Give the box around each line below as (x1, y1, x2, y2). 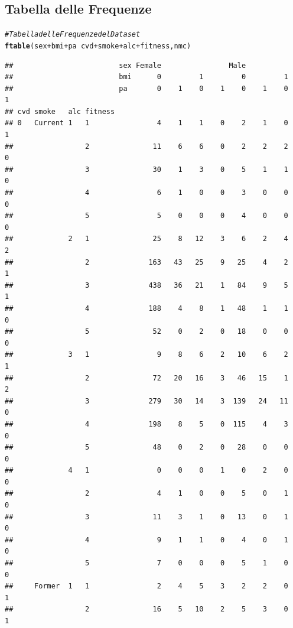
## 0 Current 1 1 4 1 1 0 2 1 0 (5, 119, 288, 128)
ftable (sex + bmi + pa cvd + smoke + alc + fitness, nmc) (5, 41, 191, 50)
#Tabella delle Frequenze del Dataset (5, 30, 141, 39)
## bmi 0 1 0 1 (5, 73, 288, 82)
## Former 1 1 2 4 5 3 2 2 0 (5, 582, 288, 591)
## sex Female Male (5, 61, 246, 70)
